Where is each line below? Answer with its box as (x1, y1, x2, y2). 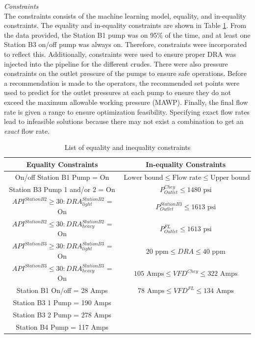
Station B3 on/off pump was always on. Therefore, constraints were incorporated (4, 39, 247, 49)
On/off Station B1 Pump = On (15, 171, 109, 182)
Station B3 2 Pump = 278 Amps (13, 309, 111, 319)
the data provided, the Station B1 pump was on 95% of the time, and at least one (4, 29, 251, 40)
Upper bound (210, 174, 250, 181)
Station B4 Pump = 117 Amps (16, 321, 108, 332)
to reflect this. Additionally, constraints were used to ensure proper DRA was (4, 48, 236, 59)
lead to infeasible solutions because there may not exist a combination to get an (4, 116, 244, 126)
